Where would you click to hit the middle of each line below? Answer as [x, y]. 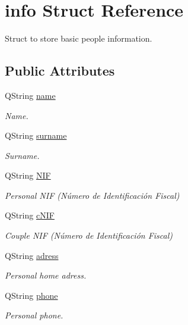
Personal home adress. [46, 275]
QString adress [32, 255]
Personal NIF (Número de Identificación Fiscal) [92, 195]
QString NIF [28, 175]
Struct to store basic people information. [79, 38]
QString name [30, 95]
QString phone [31, 295]
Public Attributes [60, 71]
